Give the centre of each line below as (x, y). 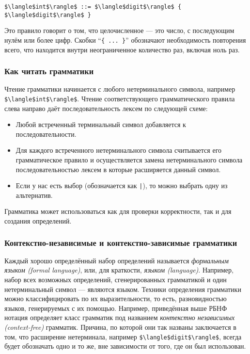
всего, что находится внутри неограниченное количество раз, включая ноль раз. (122, 49)
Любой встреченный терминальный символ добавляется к (101, 124)
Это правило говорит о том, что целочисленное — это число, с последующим (119, 30)
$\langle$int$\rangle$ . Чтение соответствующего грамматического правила (120, 98)
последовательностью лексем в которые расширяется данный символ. (118, 169)
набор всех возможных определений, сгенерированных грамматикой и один (116, 280)
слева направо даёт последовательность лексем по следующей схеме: (106, 108)
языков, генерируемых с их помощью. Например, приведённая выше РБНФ (116, 308)
